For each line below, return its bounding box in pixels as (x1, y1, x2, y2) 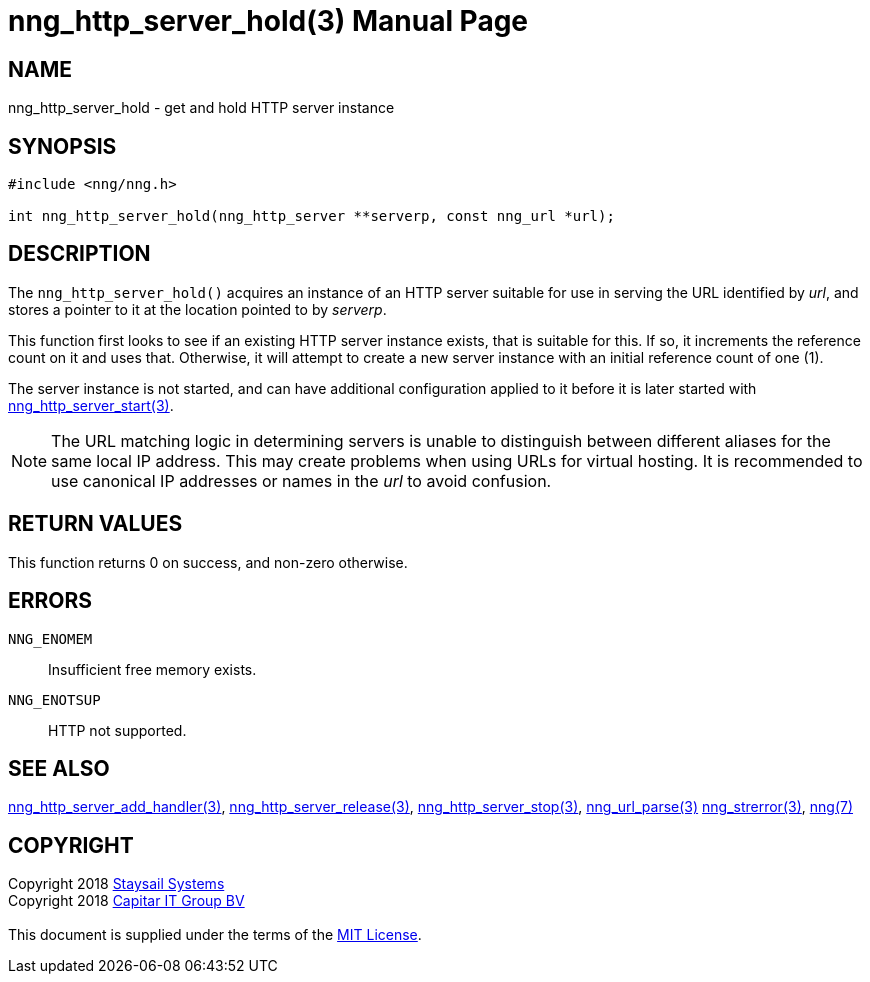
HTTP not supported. (48, 721, 187, 739)
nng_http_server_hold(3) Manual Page (8, 4, 529, 38)
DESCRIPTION (8, 241, 151, 267)
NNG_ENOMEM (8, 630, 93, 647)
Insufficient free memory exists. (48, 660, 257, 678)
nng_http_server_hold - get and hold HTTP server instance (8, 99, 395, 117)
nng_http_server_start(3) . (8, 396, 174, 414)
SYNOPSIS (8, 133, 117, 159)
